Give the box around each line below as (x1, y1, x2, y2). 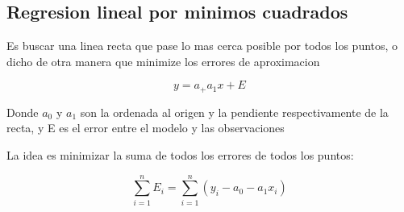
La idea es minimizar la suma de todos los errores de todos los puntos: (6, 147, 354, 164)
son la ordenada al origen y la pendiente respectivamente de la (80, 103, 389, 120)
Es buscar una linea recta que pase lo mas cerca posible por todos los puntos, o (6, 37, 398, 54)
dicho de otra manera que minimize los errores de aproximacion (6, 52, 320, 69)
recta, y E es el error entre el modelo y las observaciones (6, 119, 285, 136)
